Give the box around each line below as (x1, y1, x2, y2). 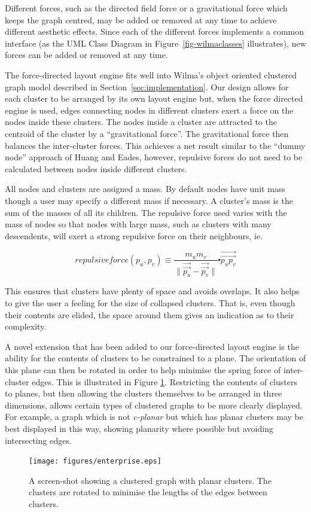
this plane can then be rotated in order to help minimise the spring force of (5, 363, 281, 376)
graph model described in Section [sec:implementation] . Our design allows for (5, 80, 289, 93)
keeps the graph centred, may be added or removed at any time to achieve (5, 13, 277, 26)
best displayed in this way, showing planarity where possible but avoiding (5, 422, 273, 434)
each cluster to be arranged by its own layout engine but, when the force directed (5, 92, 303, 105)
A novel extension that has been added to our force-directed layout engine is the (5, 340, 299, 352)
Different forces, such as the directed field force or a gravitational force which (5, 2, 288, 14)
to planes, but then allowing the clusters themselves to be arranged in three (5, 387, 282, 400)
